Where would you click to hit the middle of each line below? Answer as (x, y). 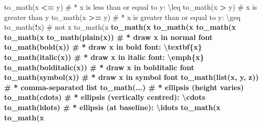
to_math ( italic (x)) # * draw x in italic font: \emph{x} (104, 57)
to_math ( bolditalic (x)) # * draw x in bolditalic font (99, 67)
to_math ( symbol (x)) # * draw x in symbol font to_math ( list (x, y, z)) (132, 77)
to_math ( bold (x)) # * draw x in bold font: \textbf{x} (103, 47)
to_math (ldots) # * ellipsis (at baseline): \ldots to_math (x (113, 107)
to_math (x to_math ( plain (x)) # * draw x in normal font (108, 37)
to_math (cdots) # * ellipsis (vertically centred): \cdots (105, 97)
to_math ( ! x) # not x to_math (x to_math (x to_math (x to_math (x (120, 27)
